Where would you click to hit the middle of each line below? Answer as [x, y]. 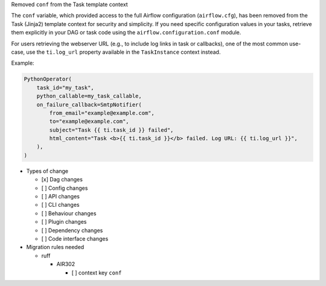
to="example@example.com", [89, 122]
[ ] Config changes [65, 188]
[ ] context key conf [97, 273]
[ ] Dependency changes [72, 230]
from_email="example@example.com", [102, 113]
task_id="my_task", [66, 87]
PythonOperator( [48, 79]
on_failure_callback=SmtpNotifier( [89, 105]
